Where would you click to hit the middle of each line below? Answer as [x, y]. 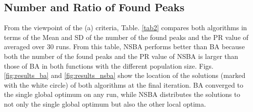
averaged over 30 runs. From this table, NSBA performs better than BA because [125, 47]
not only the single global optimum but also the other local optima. [105, 103]
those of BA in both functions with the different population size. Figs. [109, 65]
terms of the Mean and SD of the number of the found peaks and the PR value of [126, 37]
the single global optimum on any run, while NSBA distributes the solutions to [122, 94]
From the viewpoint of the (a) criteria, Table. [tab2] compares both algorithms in [126, 28]
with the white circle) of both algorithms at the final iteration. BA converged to [124, 84]
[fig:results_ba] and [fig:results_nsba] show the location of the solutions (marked [125, 75]
